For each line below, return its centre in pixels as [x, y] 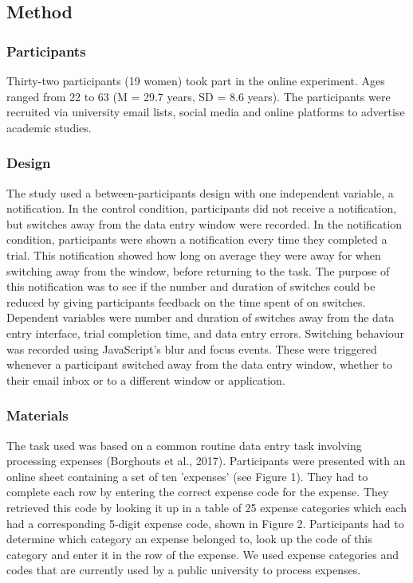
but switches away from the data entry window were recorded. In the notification [205, 223]
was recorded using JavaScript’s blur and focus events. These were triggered [192, 348]
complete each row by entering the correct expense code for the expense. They [198, 492]
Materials [37, 415]
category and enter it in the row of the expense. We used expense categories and [203, 554]
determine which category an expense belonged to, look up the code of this [189, 539]
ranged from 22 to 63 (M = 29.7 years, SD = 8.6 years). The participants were [199, 96]
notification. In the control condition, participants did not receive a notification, [202, 208]
